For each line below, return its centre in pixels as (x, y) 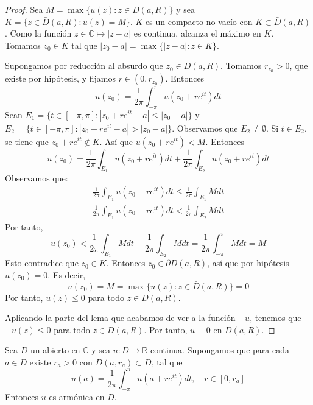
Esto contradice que (42, 263)
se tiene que (27, 141)
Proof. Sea (24, 9)
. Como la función (38, 33)
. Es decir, (67, 274)
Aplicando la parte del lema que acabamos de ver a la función (120, 318)
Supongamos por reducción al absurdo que (84, 65)
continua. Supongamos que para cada (220, 350)
